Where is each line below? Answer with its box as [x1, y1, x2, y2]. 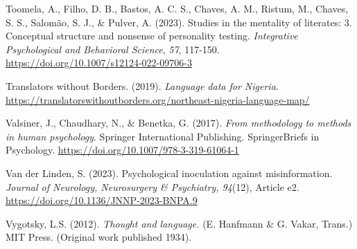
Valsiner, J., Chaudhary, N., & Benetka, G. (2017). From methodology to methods [6, 116, 351, 130]
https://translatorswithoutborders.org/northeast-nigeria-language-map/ [6, 92, 310, 107]
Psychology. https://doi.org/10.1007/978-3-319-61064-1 [6, 142, 239, 157]
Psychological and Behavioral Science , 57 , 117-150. [6, 41, 220, 56]
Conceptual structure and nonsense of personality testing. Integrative [6, 28, 298, 43]
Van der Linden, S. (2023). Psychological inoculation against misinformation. [6, 165, 333, 180]
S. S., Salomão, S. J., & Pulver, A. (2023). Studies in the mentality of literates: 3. [6, 15, 352, 29]
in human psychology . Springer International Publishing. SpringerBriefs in [6, 129, 320, 143]
